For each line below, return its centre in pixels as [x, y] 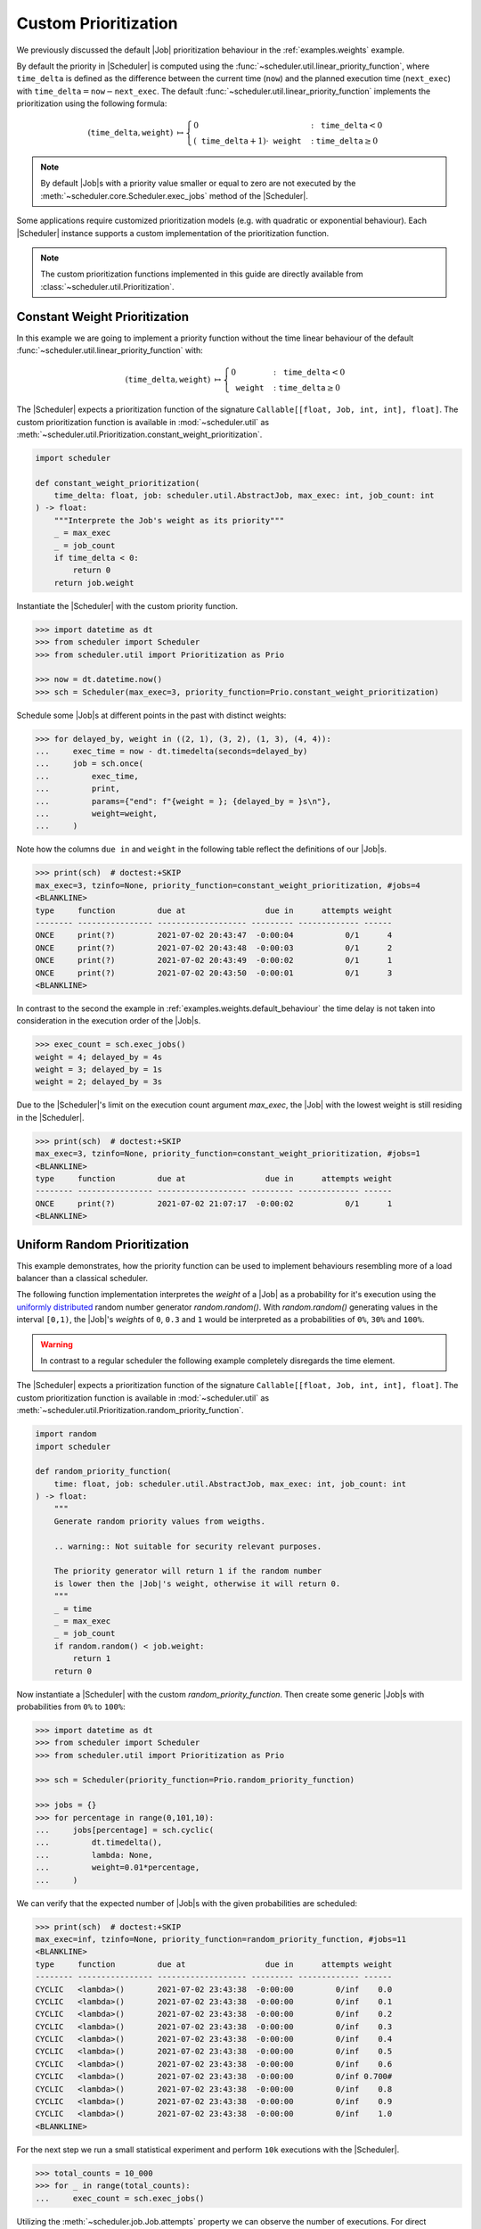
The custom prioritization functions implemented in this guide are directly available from [202, 274]
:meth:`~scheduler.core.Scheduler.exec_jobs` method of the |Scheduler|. [175, 195]
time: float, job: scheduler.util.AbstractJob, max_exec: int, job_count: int [230, 1484]
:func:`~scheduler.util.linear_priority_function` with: [110, 350]
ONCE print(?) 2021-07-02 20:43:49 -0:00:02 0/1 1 [214, 960]
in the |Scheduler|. [50, 1117]
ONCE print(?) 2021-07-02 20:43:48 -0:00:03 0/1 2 [214, 948]
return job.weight [94, 583]
